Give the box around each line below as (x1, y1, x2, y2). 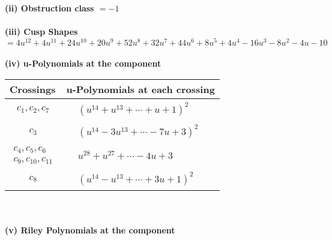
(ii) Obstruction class (5, 2, 94, 14)
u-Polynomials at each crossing (66, 82, 215, 97)
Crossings (10, 82, 56, 97)
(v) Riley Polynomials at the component (5, 223, 175, 236)
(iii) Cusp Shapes (5, 25, 78, 38)
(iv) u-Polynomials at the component (5, 57, 161, 70)
